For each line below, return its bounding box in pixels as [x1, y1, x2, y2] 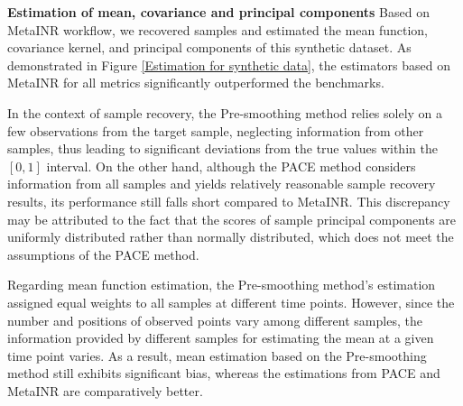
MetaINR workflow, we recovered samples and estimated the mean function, [7, 20, 428, 39]
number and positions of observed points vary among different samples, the [7, 310, 422, 329]
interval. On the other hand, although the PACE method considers [46, 156, 416, 175]
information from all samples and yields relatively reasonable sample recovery [7, 174, 436, 193]
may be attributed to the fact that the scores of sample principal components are [7, 209, 457, 228]
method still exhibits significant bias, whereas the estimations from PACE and [7, 364, 440, 383]
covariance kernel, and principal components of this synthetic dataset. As [7, 38, 412, 57]
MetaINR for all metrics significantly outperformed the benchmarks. [7, 73, 384, 92]
